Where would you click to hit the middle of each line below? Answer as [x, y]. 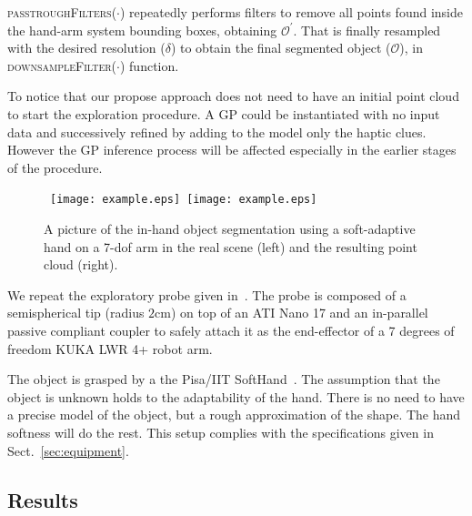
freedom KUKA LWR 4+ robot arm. [110, 348]
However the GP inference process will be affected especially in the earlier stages [232, 150]
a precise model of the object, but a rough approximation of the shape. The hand [234, 415]
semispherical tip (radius [76, 313]
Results [43, 499]
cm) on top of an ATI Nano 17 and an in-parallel [291, 313]
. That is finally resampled [367, 30]
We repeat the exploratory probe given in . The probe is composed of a [207, 294]
